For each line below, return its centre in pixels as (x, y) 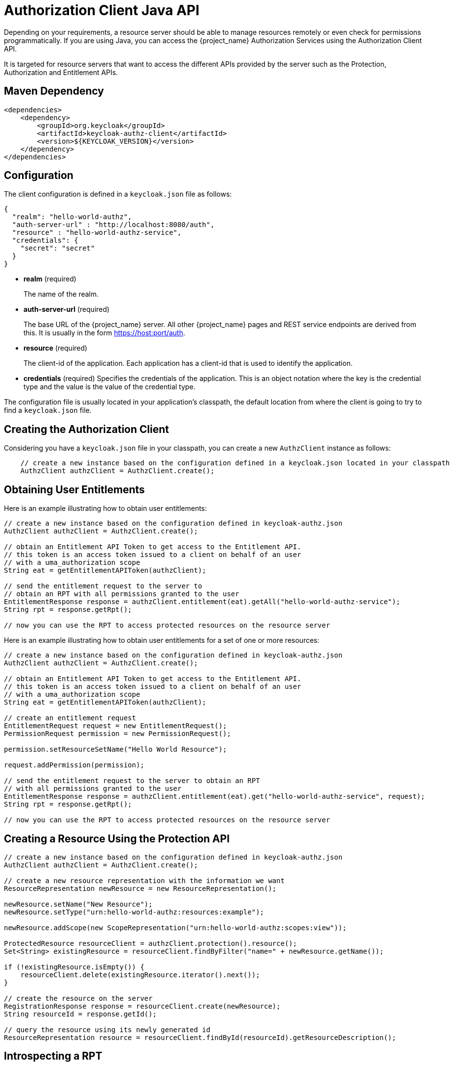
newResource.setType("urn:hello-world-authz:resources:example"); (134, 912)
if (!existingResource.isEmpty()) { (74, 967)
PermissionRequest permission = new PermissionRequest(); (118, 734)
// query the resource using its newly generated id (107, 1029)
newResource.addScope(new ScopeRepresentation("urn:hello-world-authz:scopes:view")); (175, 927)
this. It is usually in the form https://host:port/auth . (105, 333)
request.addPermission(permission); (74, 765)
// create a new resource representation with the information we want (144, 880)
